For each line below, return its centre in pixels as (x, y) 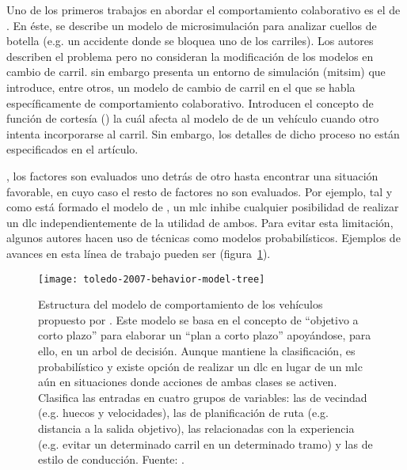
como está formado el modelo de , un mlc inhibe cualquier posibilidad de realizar (203, 207)
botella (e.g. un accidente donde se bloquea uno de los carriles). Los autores (190, 41)
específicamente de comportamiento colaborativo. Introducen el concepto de (190, 102)
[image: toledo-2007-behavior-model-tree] (152, 279)
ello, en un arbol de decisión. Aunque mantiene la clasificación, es (197, 350)
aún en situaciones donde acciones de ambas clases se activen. (188, 382)
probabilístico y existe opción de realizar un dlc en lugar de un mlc (200, 366)
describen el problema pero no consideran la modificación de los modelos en (190, 56)
